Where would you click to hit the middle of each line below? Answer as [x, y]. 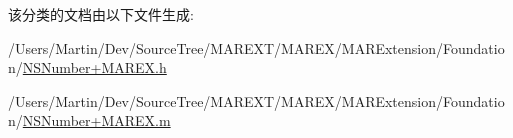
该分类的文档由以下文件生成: [101, 14]
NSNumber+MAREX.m [96, 120]
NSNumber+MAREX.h [94, 67]
